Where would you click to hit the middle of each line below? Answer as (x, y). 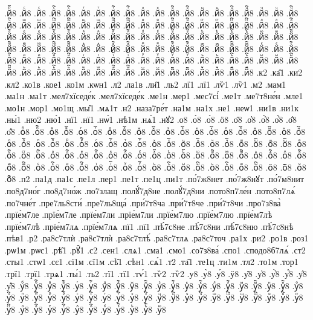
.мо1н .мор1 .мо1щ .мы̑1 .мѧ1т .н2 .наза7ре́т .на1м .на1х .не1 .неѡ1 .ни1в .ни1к (152, 107)
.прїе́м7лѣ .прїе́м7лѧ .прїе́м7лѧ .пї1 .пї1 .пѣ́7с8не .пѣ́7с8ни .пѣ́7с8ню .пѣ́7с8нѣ (149, 226)
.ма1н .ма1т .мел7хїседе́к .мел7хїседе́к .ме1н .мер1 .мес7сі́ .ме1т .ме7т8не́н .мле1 (154, 96)
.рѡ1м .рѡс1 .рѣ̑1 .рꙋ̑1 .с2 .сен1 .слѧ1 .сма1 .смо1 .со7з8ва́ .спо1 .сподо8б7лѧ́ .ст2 (155, 250)
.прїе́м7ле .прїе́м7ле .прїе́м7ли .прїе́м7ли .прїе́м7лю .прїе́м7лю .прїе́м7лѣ (138, 214)
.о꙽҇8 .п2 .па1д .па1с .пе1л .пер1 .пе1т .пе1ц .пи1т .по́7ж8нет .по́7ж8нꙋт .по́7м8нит (154, 179)
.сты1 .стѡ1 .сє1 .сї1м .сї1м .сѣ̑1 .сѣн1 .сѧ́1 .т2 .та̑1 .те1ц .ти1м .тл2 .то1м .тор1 (151, 262)
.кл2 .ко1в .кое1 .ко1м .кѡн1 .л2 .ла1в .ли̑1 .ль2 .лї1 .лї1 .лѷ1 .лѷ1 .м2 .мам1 (145, 84)
